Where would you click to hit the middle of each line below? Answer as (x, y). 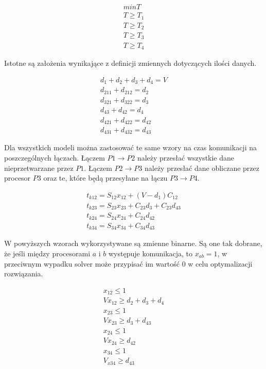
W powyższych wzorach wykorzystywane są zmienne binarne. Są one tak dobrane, (133, 243)
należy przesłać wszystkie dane (186, 158)
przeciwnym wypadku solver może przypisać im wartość (92, 263)
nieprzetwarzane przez (39, 168)
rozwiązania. (24, 274)
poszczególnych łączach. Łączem (55, 158)
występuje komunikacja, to (151, 253)
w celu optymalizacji (220, 263)
